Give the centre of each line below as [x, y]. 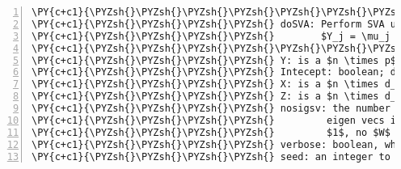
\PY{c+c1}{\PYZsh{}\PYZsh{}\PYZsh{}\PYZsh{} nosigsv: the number [211, 108]
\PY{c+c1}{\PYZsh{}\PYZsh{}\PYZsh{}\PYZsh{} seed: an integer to [211, 156]
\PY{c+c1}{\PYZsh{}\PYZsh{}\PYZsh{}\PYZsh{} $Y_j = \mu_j [211, 36]
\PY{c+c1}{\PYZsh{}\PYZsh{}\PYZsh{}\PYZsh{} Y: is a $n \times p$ [214, 60]
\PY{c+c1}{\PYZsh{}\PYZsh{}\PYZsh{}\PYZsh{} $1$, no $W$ [211, 132]
